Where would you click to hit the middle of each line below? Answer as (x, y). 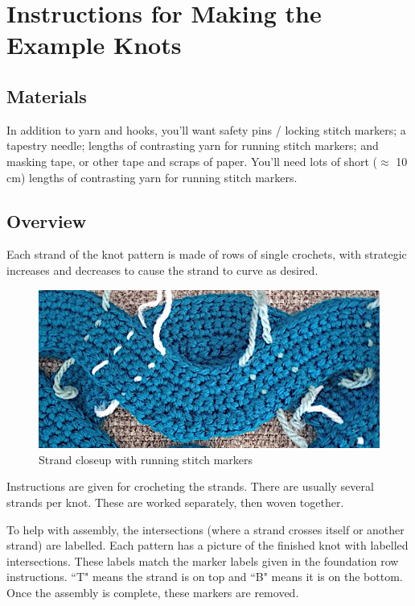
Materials (47, 95)
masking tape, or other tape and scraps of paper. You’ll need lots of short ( (192, 161)
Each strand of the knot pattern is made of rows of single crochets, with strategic (207, 254)
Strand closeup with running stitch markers (146, 459)
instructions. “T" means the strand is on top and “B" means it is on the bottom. (205, 577)
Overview (47, 220)
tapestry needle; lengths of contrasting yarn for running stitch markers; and (193, 145)
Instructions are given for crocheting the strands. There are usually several (190, 486)
